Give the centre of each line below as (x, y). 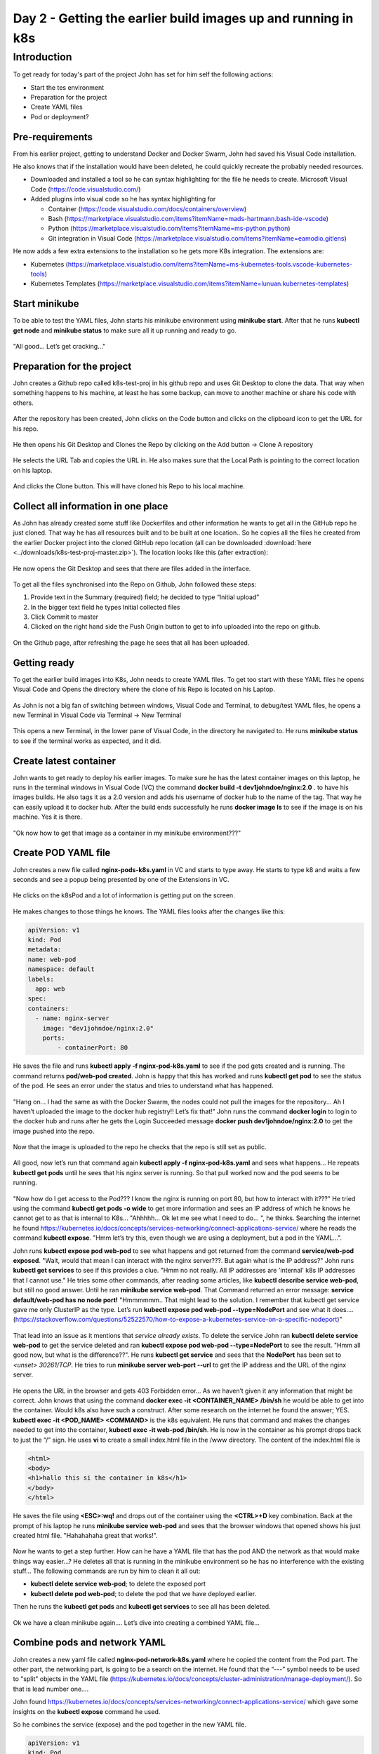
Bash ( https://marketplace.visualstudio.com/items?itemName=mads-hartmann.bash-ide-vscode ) (188, 219)
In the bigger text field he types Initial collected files (105, 607)
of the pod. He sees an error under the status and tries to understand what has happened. (143, 1086)
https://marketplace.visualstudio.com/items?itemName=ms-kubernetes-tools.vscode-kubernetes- (210, 264)
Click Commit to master (64, 617)
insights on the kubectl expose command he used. (87, 1711)
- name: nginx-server (73, 1018)
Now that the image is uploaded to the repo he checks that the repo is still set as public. (140, 1147)
